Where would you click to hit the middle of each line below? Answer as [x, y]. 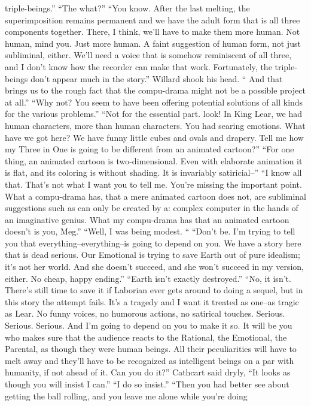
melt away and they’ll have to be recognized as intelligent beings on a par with [150, 360]
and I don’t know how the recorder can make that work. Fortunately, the [138, 66]
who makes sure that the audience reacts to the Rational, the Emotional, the [146, 337]
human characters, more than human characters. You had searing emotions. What [155, 125]
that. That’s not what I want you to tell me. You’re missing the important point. [153, 184]
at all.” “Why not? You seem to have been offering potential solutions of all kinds [154, 102]
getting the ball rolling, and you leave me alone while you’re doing [126, 396]
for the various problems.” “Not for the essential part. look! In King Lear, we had [153, 114]
